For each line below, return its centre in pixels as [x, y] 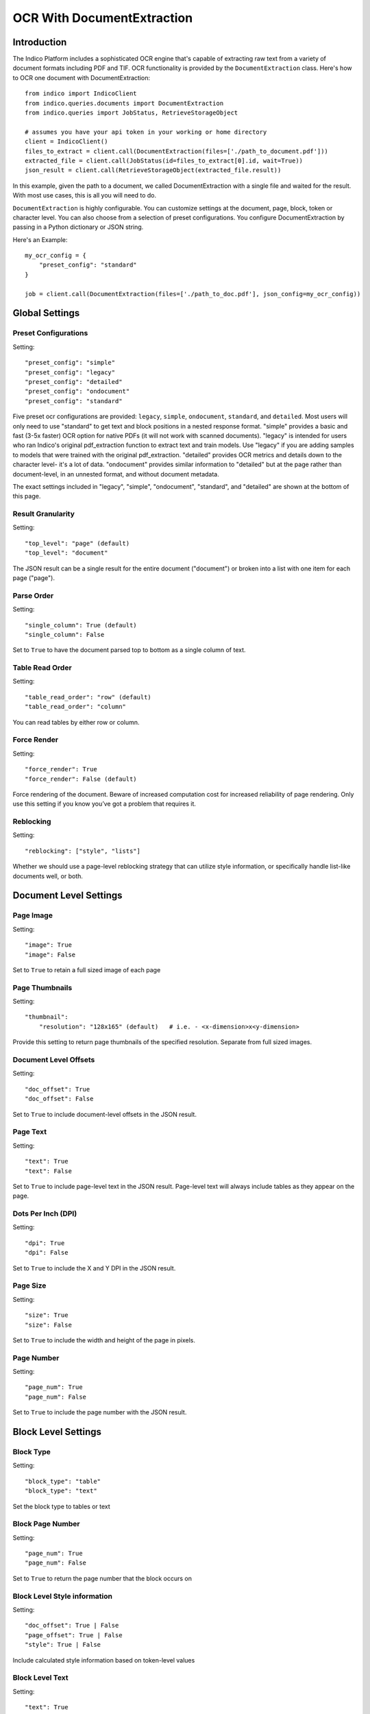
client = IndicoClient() [66, 142]
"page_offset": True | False [74, 1635]
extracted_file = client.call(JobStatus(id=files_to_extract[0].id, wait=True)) [164, 160]
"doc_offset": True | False [72, 1626]
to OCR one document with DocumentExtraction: [82, 77]
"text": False [48, 1171]
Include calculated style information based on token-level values [104, 1660]
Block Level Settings [57, 1432]
